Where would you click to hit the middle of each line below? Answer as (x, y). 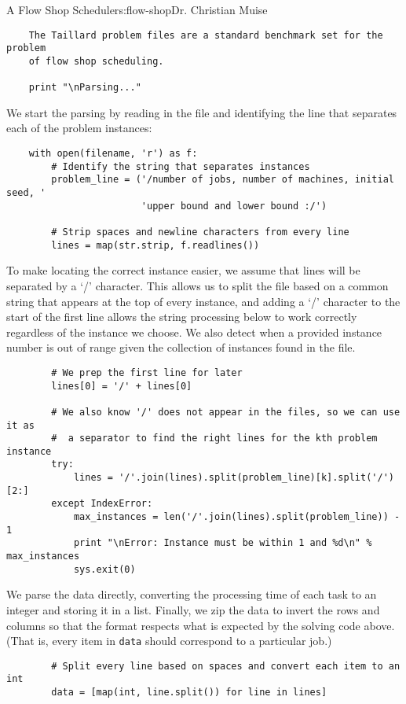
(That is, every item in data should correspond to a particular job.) (169, 641)
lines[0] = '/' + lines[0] (122, 386)
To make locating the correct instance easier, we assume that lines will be (183, 270)
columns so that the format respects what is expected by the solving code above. (201, 625)
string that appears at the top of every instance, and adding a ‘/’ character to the (203, 301)
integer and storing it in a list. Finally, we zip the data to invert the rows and (193, 609)
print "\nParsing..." (85, 88)
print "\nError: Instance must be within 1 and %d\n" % (223, 543)
